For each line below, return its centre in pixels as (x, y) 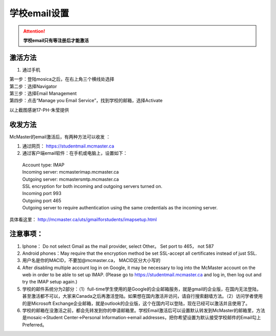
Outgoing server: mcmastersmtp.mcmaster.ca (71, 179)
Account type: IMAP (43, 165)
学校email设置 (39, 13)
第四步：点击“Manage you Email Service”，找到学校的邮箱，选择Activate (86, 101)
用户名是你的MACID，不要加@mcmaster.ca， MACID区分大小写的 (91, 260)
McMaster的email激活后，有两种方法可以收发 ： (60, 137)
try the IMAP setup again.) (50, 282)
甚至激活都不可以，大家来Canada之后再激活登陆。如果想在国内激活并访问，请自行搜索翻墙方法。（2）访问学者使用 (143, 296)
